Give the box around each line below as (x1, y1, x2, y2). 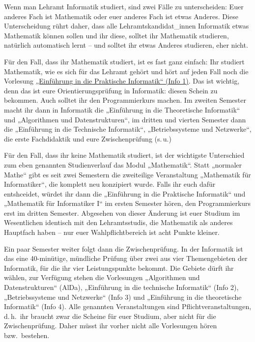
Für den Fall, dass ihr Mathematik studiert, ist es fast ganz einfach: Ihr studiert (4, 56, 245, 66)
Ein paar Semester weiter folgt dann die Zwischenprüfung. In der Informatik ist (4, 243, 243, 254)
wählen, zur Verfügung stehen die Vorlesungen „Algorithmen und (4, 272, 200, 283)
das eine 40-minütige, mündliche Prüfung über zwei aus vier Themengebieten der (4, 253, 248, 263)
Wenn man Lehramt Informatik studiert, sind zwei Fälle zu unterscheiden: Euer (4, 1, 244, 11)
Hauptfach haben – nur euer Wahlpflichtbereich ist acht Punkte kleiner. (4, 227, 220, 237)
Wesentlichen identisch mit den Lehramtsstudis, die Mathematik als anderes (4, 217, 233, 228)
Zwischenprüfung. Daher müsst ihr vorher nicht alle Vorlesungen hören (4, 320, 217, 331)
